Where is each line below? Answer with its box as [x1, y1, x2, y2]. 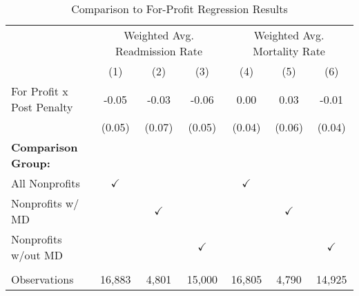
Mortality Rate [253, 43, 325, 59]
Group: [11, 155, 50, 171]
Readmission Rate [115, 43, 202, 59]
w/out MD [11, 247, 63, 263]
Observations [11, 271, 74, 287]
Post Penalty [11, 99, 73, 115]
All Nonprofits [11, 175, 80, 191]
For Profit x [11, 83, 68, 99]
